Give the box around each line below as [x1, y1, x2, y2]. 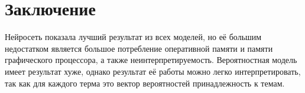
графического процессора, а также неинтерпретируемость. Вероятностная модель [5, 54, 297, 66]
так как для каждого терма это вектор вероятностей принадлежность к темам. [5, 77, 285, 89]
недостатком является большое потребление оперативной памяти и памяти [5, 42, 273, 54]
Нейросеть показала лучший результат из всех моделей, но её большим [5, 31, 262, 43]
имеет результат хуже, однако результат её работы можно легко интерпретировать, [5, 65, 301, 77]
